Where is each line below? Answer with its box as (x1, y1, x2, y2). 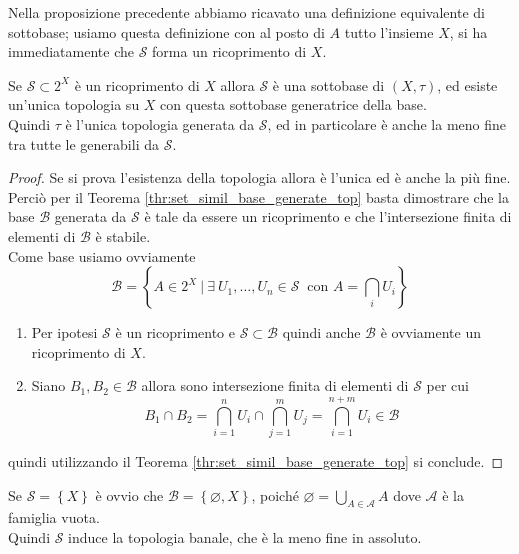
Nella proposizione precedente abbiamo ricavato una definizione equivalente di (8, 2, 485, 22)
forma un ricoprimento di (152, 41, 307, 62)
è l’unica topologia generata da (65, 113, 255, 134)
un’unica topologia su (8, 94, 140, 115)
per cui (426, 375, 470, 396)
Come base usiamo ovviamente (8, 245, 196, 266)
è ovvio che (95, 484, 164, 505)
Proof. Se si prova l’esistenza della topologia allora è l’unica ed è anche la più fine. (8, 167, 511, 188)
